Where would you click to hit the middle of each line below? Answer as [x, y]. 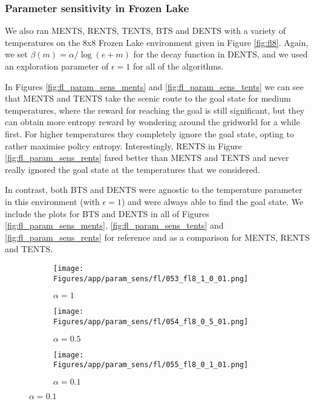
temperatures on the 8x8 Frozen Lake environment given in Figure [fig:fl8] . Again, [157, 42]
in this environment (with [52, 201]
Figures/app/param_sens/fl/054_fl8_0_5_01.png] [151, 321]
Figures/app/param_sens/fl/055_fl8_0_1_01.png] [151, 365]
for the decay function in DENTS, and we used [221, 54]
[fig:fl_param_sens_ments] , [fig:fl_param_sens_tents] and [114, 225]
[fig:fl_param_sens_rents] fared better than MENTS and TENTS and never [147, 158]
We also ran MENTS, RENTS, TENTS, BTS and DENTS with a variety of [145, 31]
